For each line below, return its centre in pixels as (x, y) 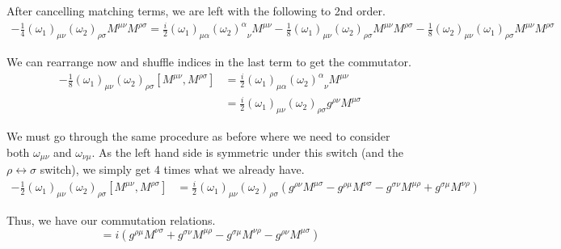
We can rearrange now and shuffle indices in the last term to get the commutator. (209, 61)
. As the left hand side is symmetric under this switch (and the (248, 152)
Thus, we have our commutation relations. (111, 220)
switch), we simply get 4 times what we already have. (172, 169)
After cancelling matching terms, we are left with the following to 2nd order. (196, 11)
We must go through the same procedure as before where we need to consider (198, 136)
